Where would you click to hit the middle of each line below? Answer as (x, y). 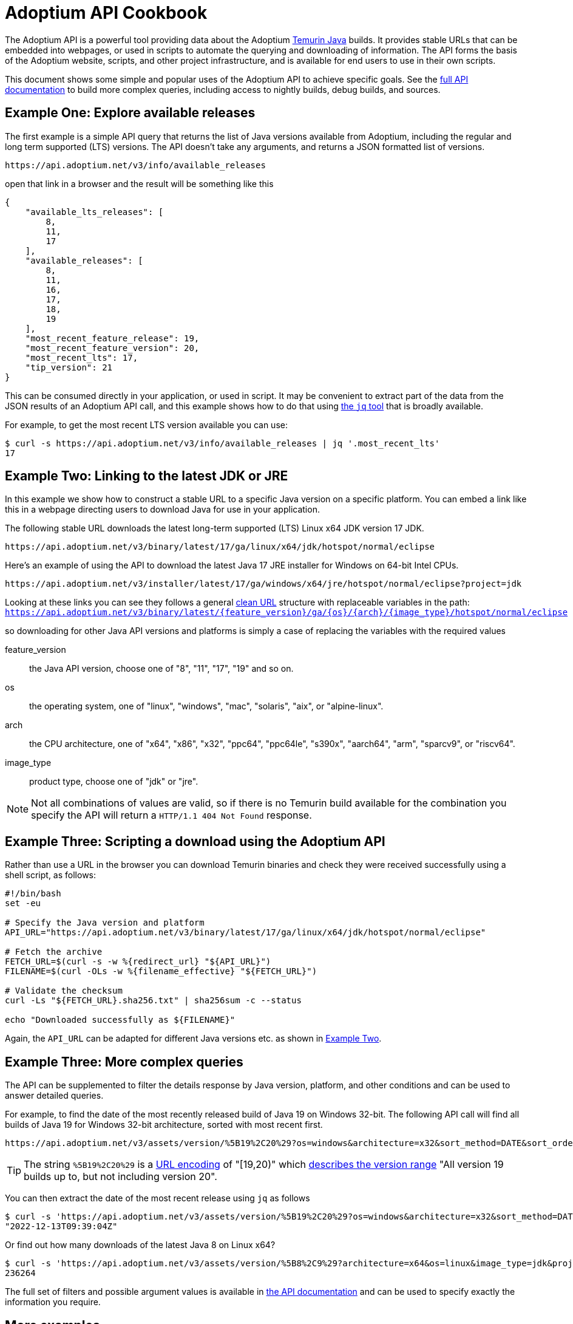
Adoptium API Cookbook (106, 13)
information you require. (53, 1302)
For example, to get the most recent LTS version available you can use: (146, 425)
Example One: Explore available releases (130, 113)
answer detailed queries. (54, 1096)
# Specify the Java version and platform (105, 923)
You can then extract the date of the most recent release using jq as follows (158, 1198)
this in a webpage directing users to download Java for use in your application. (162, 510)
